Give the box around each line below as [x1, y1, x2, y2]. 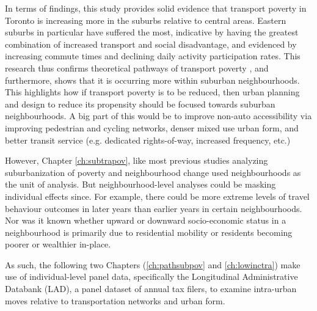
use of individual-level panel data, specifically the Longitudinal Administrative [5, 270, 298, 283]
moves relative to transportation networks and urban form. [5, 294, 225, 307]
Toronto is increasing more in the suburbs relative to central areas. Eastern [5, 13, 286, 26]
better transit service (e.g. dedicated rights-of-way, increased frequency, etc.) [5, 133, 291, 146]
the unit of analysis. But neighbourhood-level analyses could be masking [5, 178, 276, 191]
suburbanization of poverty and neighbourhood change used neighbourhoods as [5, 166, 301, 178]
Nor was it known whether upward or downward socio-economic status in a [5, 214, 286, 227]
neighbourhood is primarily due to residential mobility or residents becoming [5, 225, 293, 238]
